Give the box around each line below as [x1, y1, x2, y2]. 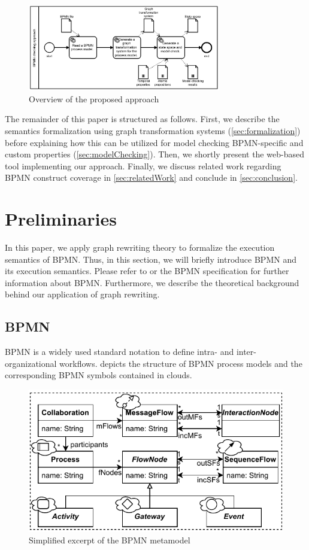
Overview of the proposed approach [29, 92, 159, 105]
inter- [236, 345, 256, 358]
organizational [5, 357, 57, 369]
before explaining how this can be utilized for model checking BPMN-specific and [5, 136, 304, 148]
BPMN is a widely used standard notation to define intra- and [5, 345, 234, 358]
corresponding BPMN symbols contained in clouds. [5, 369, 192, 381]
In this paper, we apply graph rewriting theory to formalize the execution [5, 241, 275, 254]
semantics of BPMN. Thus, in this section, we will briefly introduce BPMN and [5, 253, 296, 265]
